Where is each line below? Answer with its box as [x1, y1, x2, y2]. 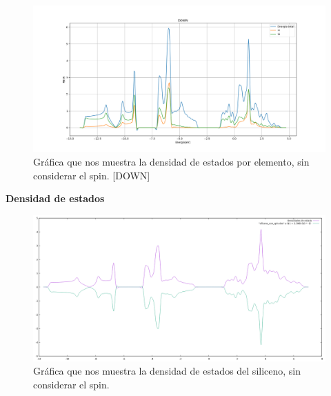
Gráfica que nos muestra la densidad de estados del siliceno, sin [33, 364, 301, 378]
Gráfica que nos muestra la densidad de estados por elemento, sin [33, 155, 310, 168]
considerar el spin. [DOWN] [33, 168, 150, 182]
